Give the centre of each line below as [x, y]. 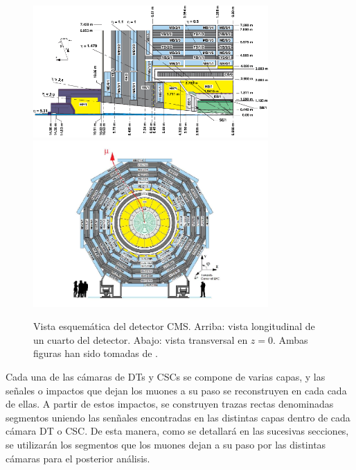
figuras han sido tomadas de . [96, 353]
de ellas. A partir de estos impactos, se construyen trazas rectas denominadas [170, 404]
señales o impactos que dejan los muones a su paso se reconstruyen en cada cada [176, 390]
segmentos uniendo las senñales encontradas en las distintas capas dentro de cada [178, 417]
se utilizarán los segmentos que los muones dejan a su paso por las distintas [166, 444]
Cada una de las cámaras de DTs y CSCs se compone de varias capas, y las [166, 376]
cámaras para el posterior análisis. [78, 458]
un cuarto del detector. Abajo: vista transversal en [141, 339]
